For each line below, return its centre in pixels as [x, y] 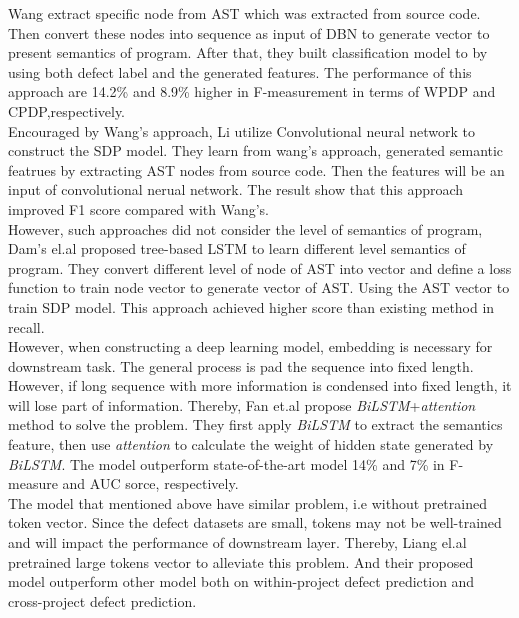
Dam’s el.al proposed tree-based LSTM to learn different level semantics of [237, 248]
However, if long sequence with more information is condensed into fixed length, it [260, 385]
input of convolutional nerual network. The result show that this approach [236, 189]
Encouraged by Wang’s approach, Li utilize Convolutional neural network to [241, 130]
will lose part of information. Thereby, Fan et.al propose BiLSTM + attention [242, 404]
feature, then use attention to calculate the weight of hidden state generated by [251, 444]
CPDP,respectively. [66, 110]
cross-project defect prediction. [102, 600]
